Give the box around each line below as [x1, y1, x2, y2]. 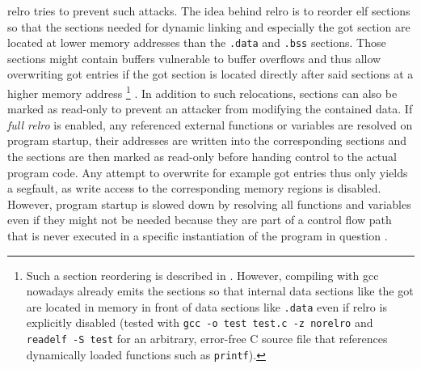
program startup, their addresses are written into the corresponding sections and [7, 132, 407, 149]
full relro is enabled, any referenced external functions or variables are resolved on [7, 116, 413, 133]
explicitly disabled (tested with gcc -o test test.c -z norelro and [26, 314, 373, 331]
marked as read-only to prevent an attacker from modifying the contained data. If [7, 100, 413, 117]
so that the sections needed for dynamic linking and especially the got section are [7, 18, 410, 35]
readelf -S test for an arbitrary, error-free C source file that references [26, 330, 388, 347]
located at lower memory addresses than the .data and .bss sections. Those [7, 34, 386, 51]
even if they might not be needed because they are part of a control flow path [7, 211, 392, 228]
